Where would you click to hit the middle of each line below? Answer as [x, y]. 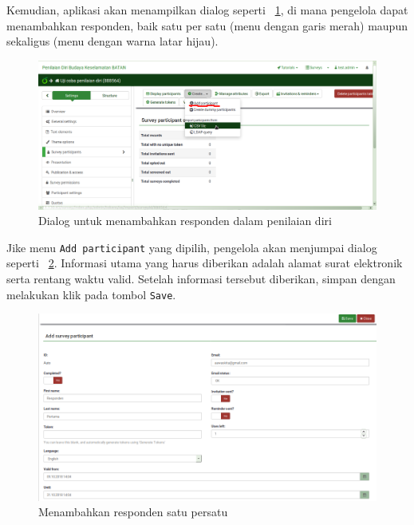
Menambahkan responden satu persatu [133, 512]
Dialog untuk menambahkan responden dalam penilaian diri [185, 221]
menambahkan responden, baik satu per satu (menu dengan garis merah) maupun [207, 25]
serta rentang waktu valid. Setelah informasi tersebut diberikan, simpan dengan [201, 278]
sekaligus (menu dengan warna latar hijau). [112, 41]
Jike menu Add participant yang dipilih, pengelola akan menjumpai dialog [192, 247]
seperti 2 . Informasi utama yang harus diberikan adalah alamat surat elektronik [205, 263]
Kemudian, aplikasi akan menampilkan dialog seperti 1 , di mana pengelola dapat [207, 10]
